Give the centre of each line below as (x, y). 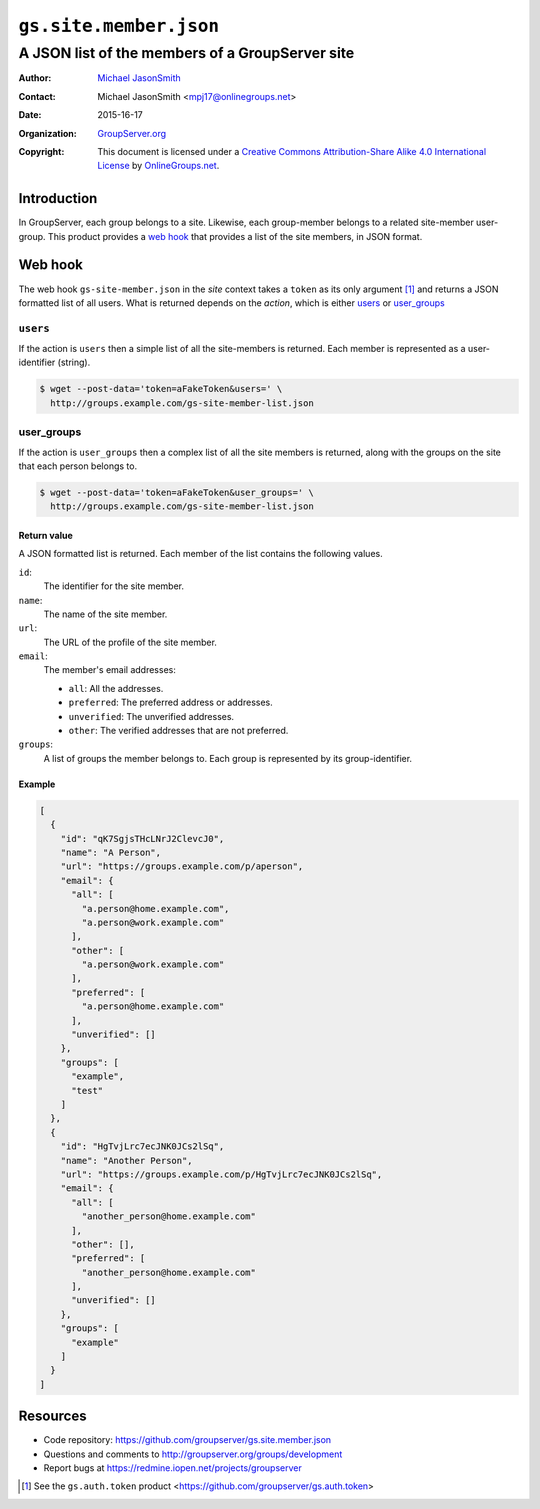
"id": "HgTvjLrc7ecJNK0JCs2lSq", (142, 1146)
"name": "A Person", (111, 852)
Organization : (47, 133)
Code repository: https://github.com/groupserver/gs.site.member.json (187, 1440)
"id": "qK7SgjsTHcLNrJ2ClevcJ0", (142, 838)
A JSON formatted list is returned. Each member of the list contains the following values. (201, 554)
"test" (87, 1090)
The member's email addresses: (110, 670)
